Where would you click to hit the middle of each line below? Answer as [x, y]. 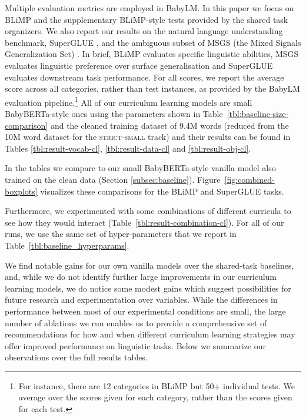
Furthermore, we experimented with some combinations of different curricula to [148, 211]
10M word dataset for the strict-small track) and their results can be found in [148, 137]
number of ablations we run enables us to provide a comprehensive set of [136, 322]
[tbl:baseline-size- [258, 113]
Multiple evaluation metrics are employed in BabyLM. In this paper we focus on [149, 8]
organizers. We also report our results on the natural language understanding [144, 31]
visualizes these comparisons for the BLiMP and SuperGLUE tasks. [162, 191]
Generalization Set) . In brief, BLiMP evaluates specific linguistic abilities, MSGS [152, 54]
